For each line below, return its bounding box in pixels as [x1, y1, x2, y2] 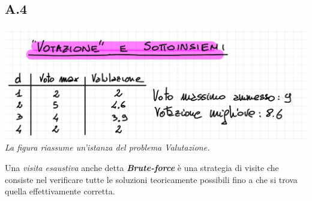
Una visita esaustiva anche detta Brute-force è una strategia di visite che [5, 161, 279, 173]
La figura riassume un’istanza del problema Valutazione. [5, 141, 210, 154]
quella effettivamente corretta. [5, 185, 115, 197]
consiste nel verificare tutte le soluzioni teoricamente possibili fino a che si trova [5, 173, 298, 185]
